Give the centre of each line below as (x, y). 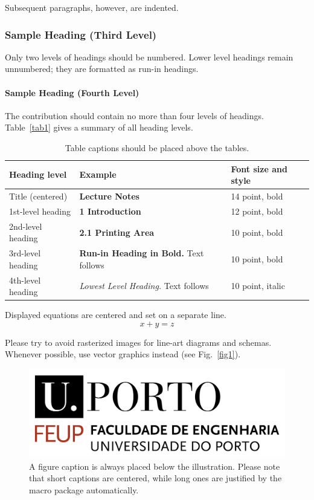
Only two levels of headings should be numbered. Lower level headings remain (149, 57)
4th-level (25, 280)
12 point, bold (257, 211)
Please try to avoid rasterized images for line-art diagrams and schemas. (138, 342)
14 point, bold (257, 196)
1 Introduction (110, 211)
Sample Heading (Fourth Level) (72, 92)
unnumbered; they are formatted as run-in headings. (102, 69)
